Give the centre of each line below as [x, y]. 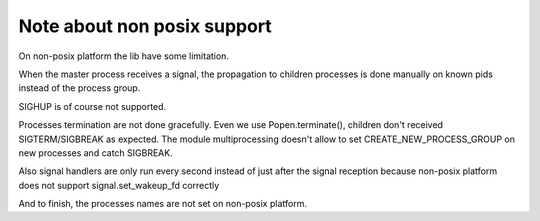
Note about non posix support [145, 26]
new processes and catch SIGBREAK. [96, 152]
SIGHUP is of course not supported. [92, 106]
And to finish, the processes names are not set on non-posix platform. [162, 204]
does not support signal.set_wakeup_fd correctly [119, 185]
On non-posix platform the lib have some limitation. [124, 56]
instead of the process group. [79, 88]
